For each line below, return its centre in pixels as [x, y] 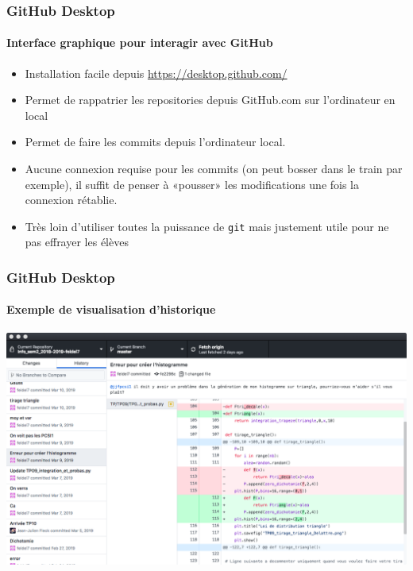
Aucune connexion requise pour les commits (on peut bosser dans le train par [214, 169]
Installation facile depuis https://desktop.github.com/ [156, 73]
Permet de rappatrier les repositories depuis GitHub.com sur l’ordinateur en [210, 100]
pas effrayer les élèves [77, 242]
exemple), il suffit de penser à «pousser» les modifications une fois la [192, 184]
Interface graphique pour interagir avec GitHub [140, 42]
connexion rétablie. [71, 200]
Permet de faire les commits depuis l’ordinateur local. [155, 142]
